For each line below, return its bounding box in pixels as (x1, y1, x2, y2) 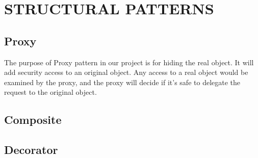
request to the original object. (4, 87, 97, 97)
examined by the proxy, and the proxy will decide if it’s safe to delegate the (4, 76, 241, 87)
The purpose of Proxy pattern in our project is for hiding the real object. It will (4, 57, 254, 67)
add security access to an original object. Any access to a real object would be (4, 67, 248, 77)
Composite (4, 112, 62, 127)
